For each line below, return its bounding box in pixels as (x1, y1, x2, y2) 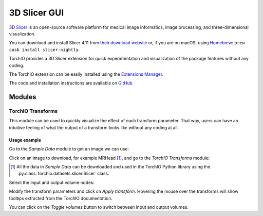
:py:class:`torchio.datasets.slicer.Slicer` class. (18, 170, 109, 177)
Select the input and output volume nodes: (9, 180, 94, 185)
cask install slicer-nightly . (9, 47, 80, 52)
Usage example (9, 137, 41, 143)
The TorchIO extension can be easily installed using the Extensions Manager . (9, 71, 164, 77)
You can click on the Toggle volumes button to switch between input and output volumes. (9, 204, 188, 210)
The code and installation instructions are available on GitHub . (9, 80, 134, 86)
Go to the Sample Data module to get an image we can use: (9, 146, 129, 152)
